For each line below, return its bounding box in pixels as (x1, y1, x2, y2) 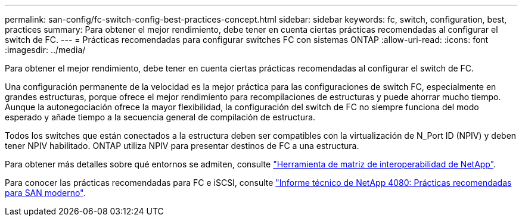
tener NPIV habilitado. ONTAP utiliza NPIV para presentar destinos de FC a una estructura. (5, 141, 359, 151)
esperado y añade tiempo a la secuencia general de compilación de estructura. (5, 112, 316, 122)
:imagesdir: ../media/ (5, 45, 86, 55)
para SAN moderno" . (5, 188, 86, 198)
